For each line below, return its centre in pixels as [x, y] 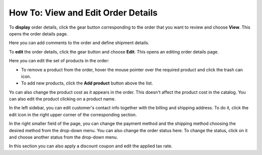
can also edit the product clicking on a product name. [62, 99]
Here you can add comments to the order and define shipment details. [79, 43]
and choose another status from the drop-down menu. [64, 137]
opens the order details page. [38, 34]
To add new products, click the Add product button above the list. [87, 83]
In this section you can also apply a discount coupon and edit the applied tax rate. [91, 146]
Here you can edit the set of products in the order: [59, 61]
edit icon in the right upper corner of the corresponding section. [73, 115]
